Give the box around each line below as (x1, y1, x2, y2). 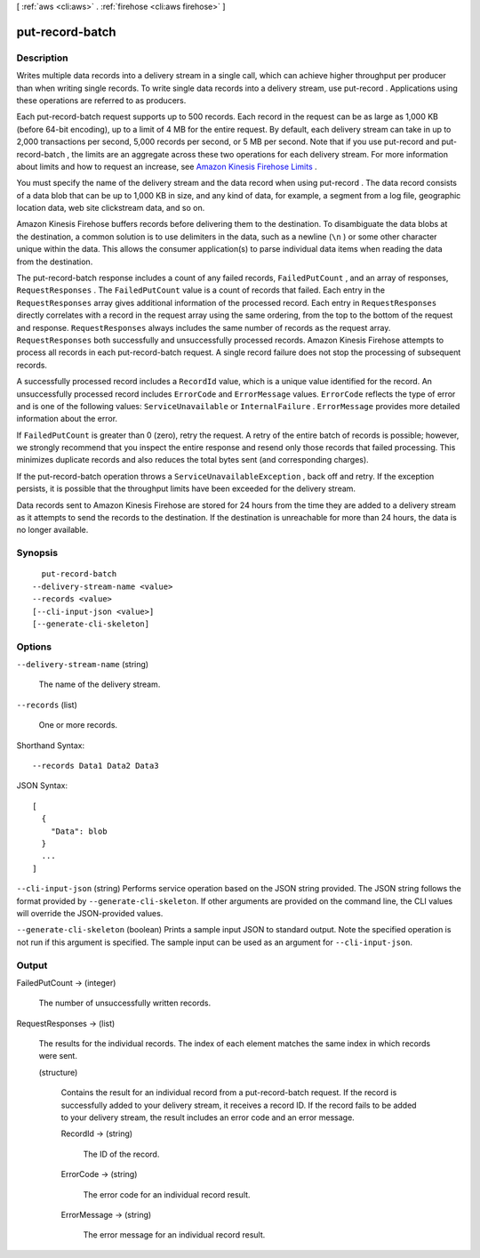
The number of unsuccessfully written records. (38, 997, 212, 1009)
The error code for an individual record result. (83, 1189, 251, 1200)
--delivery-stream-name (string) (16, 659, 149, 670)
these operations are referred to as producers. (16, 94, 187, 106)
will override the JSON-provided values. (16, 907, 164, 918)
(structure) (38, 1067, 78, 1077)
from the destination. (16, 256, 93, 267)
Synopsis (16, 547, 58, 560)
